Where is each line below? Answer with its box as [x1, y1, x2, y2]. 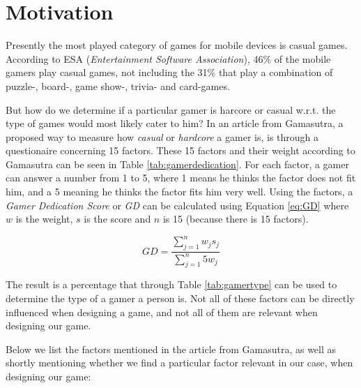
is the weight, [15, 211, 73, 226]
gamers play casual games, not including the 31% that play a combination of [6, 65, 333, 80]
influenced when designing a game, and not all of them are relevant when [6, 304, 318, 319]
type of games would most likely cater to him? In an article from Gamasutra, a [6, 116, 344, 130]
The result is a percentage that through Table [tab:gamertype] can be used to [6, 277, 337, 292]
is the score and [84, 211, 151, 226]
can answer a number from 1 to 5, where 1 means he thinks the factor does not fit [6, 170, 356, 185]
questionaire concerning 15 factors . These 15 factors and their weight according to [6, 143, 355, 158]
